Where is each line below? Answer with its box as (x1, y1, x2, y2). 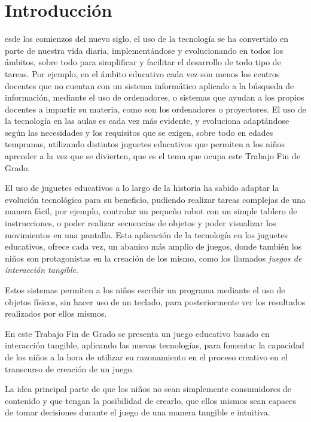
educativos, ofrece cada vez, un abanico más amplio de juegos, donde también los (5, 240, 302, 253)
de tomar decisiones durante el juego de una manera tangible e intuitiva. (5, 406, 270, 418)
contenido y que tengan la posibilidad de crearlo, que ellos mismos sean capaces (5, 394, 297, 406)
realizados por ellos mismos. (5, 307, 107, 320)
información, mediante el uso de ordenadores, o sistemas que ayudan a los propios (5, 91, 304, 104)
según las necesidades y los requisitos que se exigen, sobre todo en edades (5, 126, 273, 138)
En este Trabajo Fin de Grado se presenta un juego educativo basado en (5, 327, 270, 339)
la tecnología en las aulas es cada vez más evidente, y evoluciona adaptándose (5, 114, 289, 127)
